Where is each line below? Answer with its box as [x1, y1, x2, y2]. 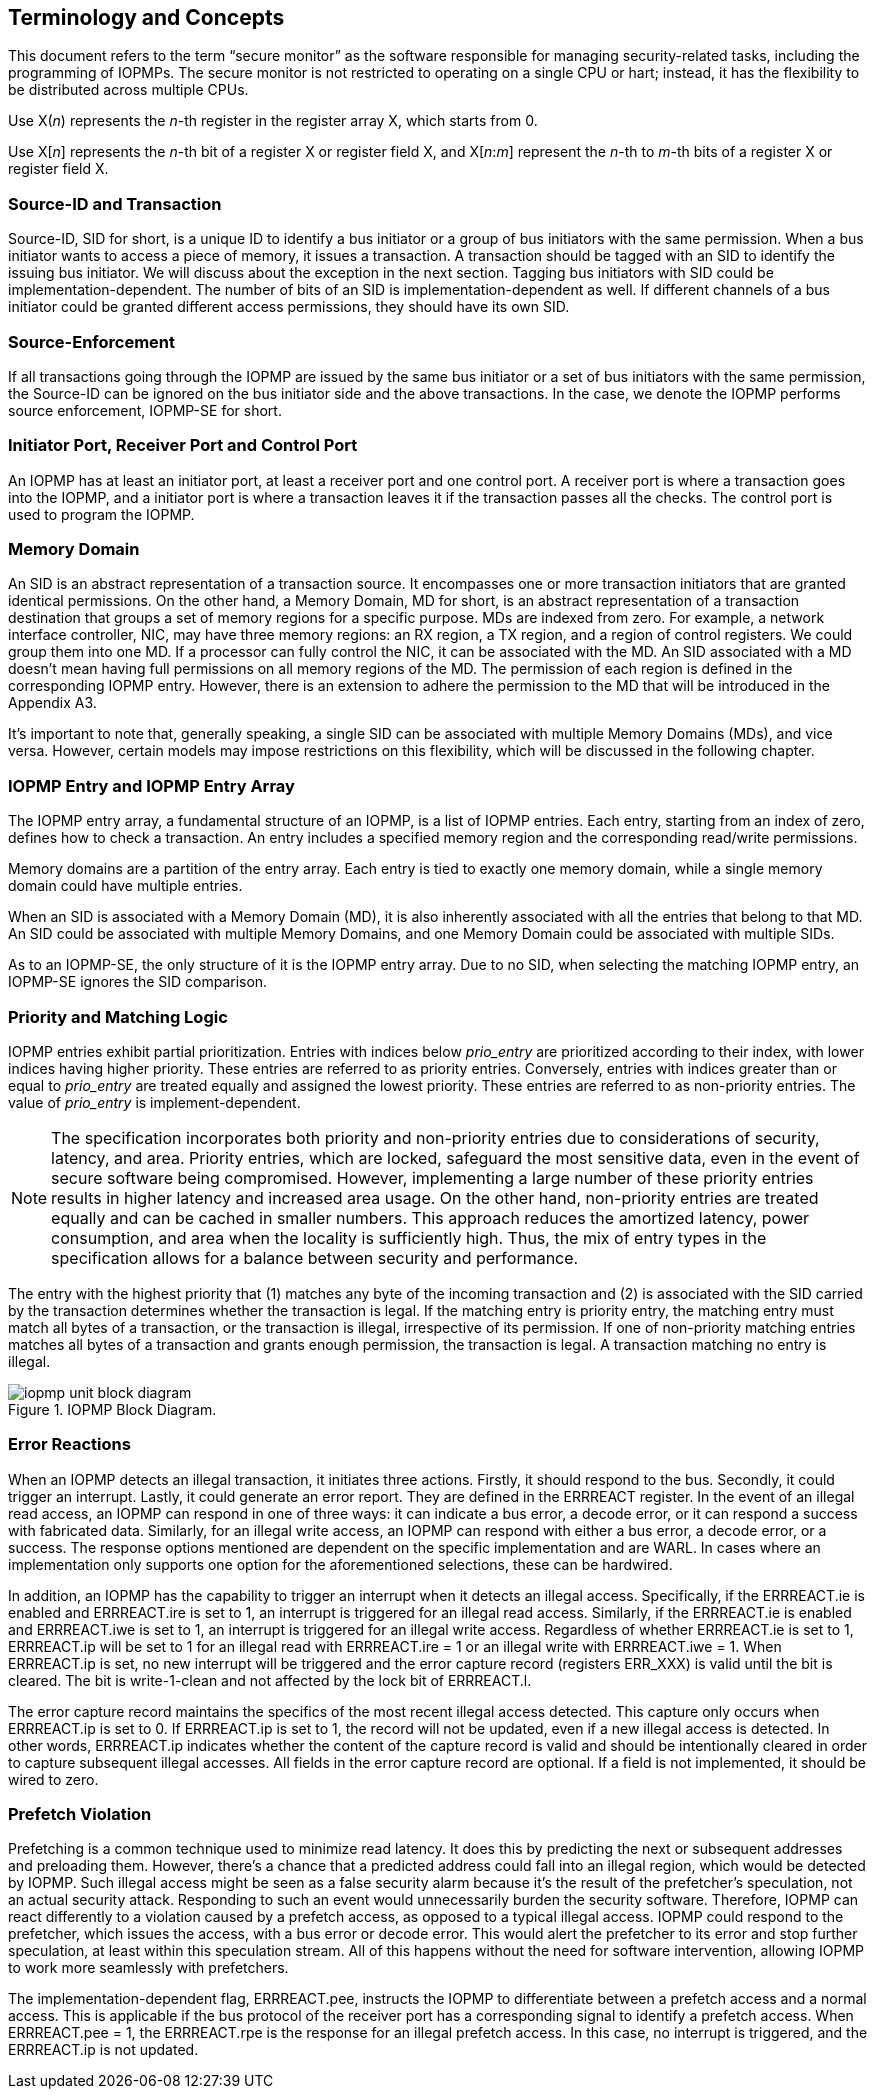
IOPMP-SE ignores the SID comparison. [8, 973, 268, 991]
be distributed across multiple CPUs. [8, 81, 249, 99]
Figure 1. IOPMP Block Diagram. [8, 1400, 217, 1418]
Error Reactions [8, 1434, 131, 1455]
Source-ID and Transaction [8, 193, 222, 214]
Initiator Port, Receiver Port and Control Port [8, 435, 358, 456]
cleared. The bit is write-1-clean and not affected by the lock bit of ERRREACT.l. [8, 1671, 532, 1689]
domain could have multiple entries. [8, 877, 243, 895]
